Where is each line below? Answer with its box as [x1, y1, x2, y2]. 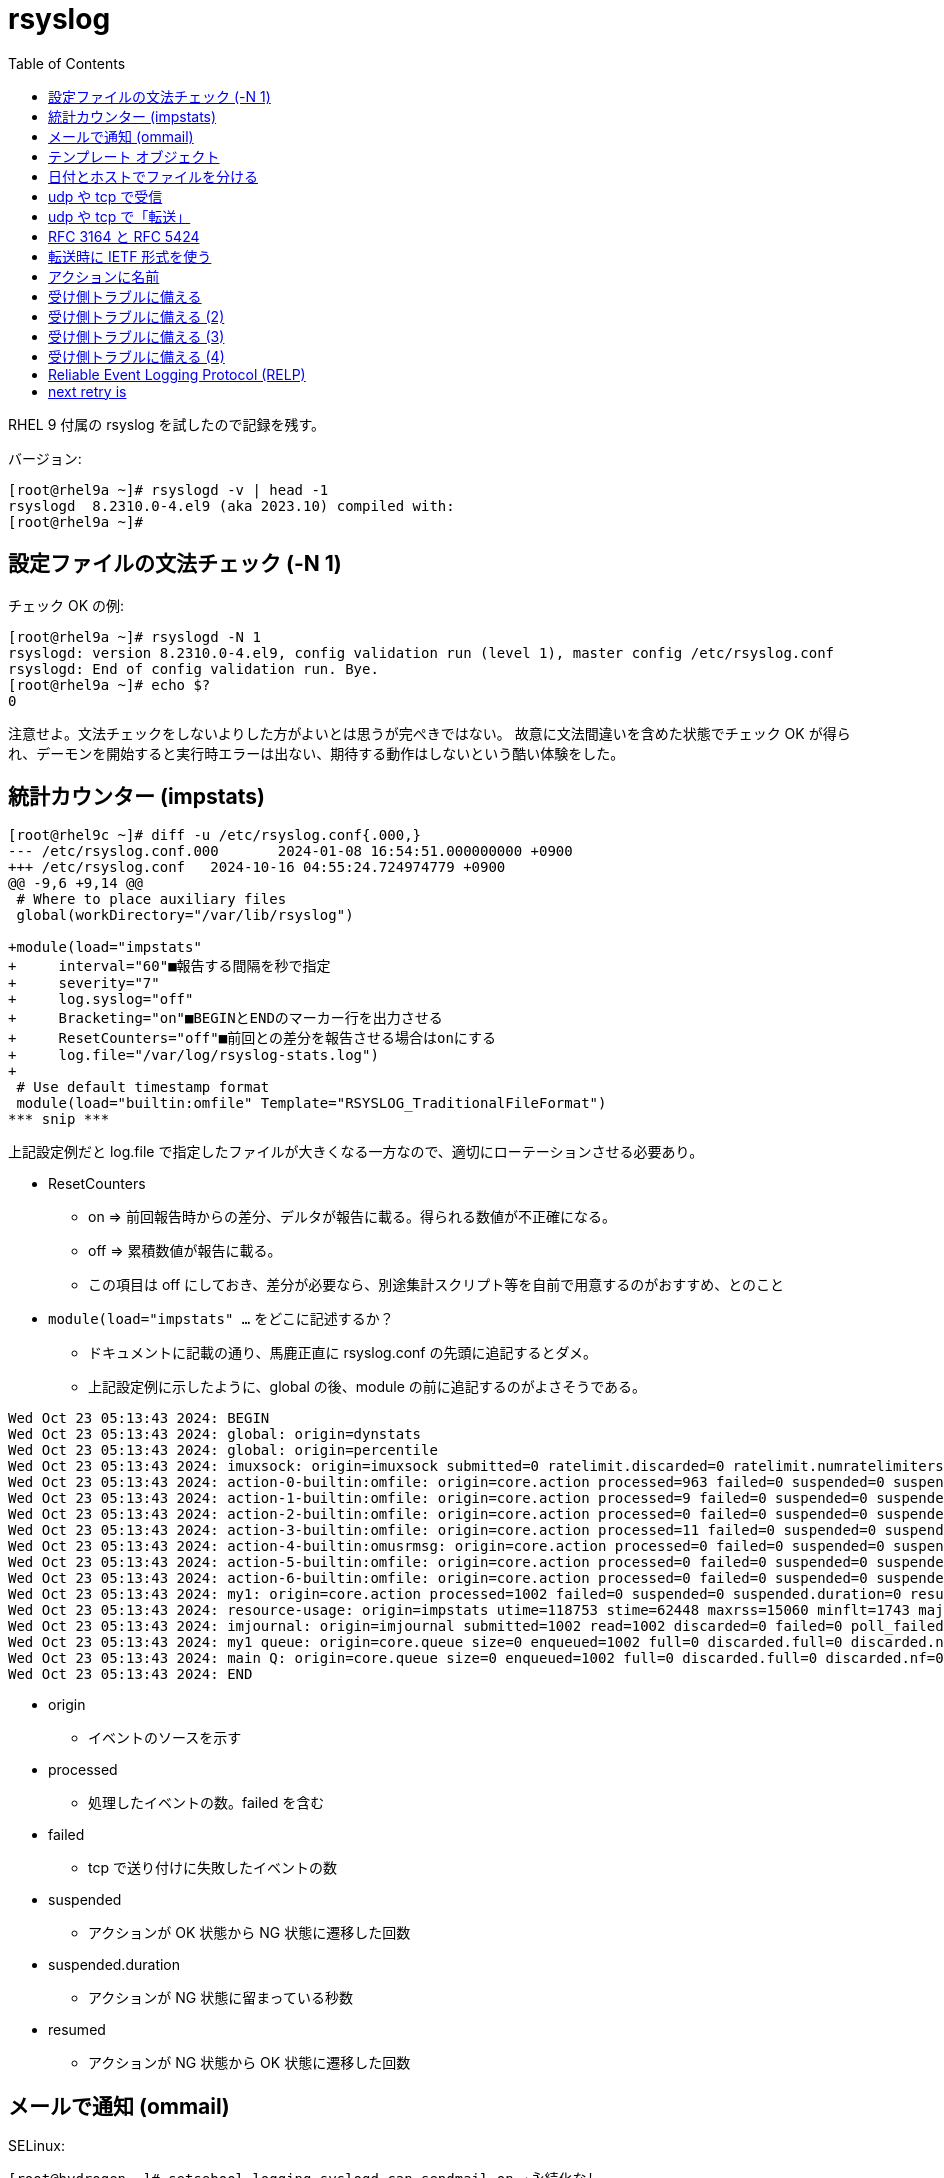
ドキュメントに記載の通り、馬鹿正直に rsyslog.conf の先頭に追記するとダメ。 [88, 1344, 598, 1362]
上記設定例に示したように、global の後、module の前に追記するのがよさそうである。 [88, 1378, 647, 1396]
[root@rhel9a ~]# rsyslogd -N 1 [8, 628, 261, 645]
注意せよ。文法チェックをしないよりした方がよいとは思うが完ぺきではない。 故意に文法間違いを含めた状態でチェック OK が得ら [8, 724, 851, 742]
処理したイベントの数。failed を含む [88, 1794, 325, 1812]
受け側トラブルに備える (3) [48, 327, 225, 345]
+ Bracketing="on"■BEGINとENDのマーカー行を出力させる [8, 1010, 443, 1027]
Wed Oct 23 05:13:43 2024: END [8, 1666, 253, 1683]
